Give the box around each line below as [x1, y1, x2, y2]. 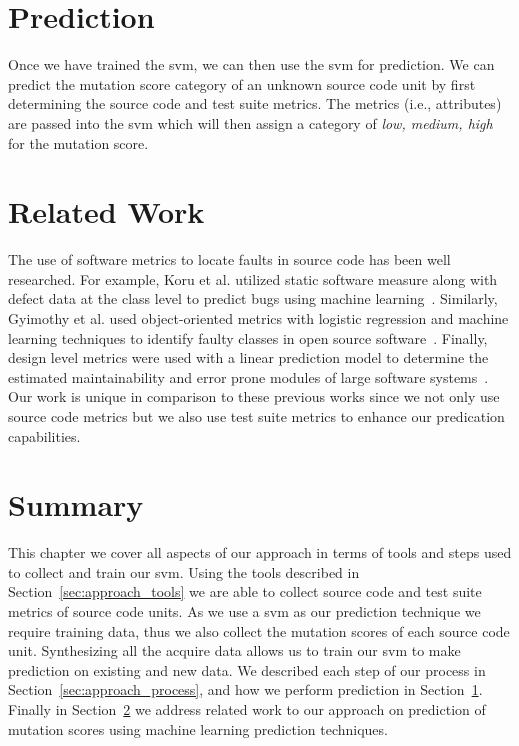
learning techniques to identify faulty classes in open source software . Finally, [8, 327, 488, 348]
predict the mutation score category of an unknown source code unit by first [8, 73, 476, 94]
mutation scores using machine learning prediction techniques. [8, 718, 388, 739]
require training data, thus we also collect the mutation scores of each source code [8, 620, 510, 641]
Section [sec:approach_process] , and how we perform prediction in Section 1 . [8, 679, 483, 700]
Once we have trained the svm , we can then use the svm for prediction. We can [8, 54, 495, 75]
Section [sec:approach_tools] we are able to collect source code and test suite [8, 581, 482, 602]
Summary [8, 484, 144, 525]
